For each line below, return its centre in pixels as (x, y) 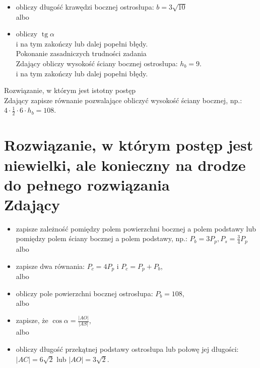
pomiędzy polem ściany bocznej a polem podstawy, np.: (102, 238)
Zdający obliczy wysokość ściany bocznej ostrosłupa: (97, 63)
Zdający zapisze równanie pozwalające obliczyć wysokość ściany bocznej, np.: (123, 100)
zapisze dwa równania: (50, 266)
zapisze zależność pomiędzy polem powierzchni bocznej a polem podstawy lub (136, 228)
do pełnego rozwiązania (87, 184)
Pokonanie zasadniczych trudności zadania (81, 53)
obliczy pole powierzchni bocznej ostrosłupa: (84, 293)
